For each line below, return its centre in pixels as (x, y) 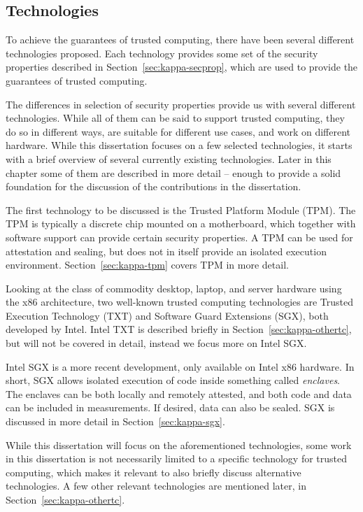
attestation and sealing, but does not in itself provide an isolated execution (166, 251)
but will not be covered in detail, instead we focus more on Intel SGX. (156, 343)
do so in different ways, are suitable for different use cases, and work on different (178, 131)
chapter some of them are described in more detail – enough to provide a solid (173, 172)
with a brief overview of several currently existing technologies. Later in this (169, 158)
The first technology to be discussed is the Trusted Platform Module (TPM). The (181, 209)
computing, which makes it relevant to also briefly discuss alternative (154, 472)
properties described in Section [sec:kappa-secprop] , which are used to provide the (182, 67)
